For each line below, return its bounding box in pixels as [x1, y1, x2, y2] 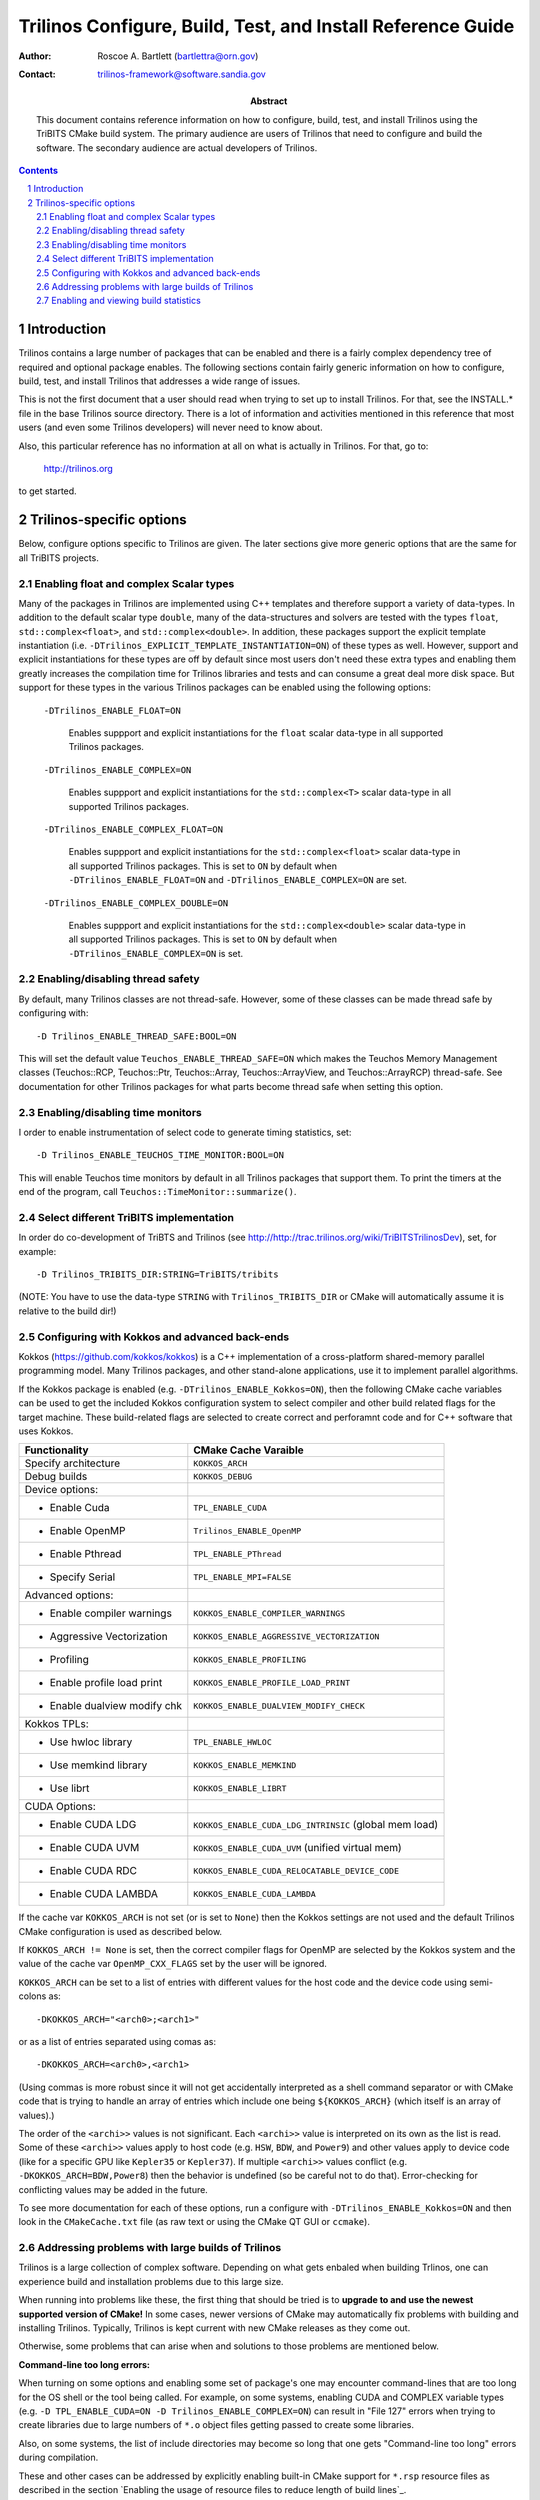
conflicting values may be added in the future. [18, 2183, 209, 2195]
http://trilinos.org [43, 463, 114, 475]
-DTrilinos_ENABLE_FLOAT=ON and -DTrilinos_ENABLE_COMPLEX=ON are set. [68, 874, 407, 886]
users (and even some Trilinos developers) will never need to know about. [18, 421, 324, 434]
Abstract [250, 95, 288, 107]
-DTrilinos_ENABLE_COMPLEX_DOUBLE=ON [43, 897, 229, 909]
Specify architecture [24, 1456, 121, 1470]
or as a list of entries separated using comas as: [18, 2036, 217, 2048]
